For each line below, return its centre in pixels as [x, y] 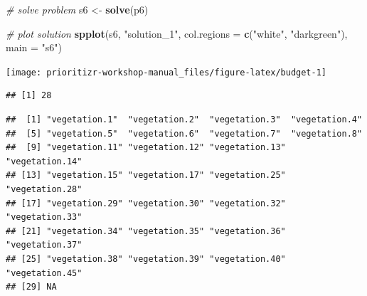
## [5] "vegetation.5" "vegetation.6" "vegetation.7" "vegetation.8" [184, 133]
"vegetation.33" [44, 217]
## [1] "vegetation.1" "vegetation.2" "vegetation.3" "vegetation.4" [184, 120]
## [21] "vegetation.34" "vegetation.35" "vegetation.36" [146, 231]
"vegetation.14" [44, 161]
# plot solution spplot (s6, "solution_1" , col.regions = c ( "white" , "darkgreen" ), [177, 33]
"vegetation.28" [44, 189]
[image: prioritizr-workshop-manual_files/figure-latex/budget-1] [166, 72]
